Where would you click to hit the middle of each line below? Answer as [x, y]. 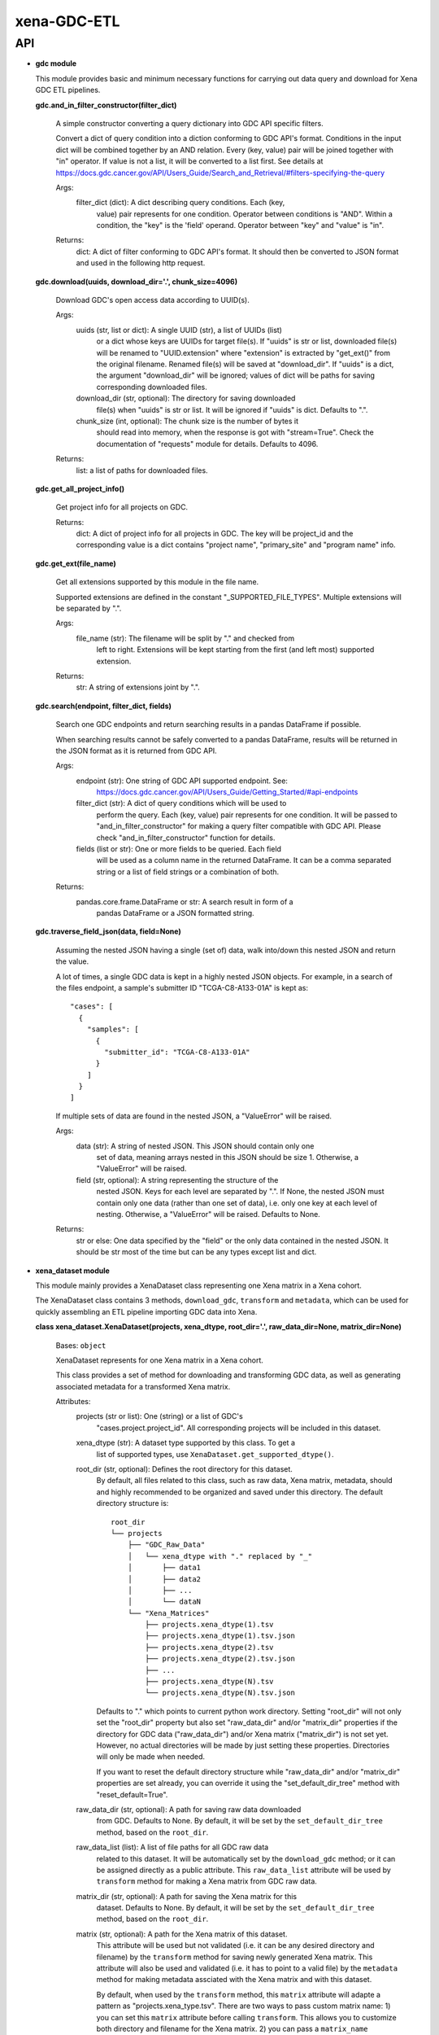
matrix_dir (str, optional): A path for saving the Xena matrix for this [186, 1896]
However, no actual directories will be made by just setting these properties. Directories [243, 1745]
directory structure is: [133, 1503]
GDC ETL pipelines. [68, 90]
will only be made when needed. [151, 1757]
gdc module [56, 63]
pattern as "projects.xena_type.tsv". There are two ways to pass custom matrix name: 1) [243, 2006]
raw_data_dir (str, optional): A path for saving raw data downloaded [189, 1809]
